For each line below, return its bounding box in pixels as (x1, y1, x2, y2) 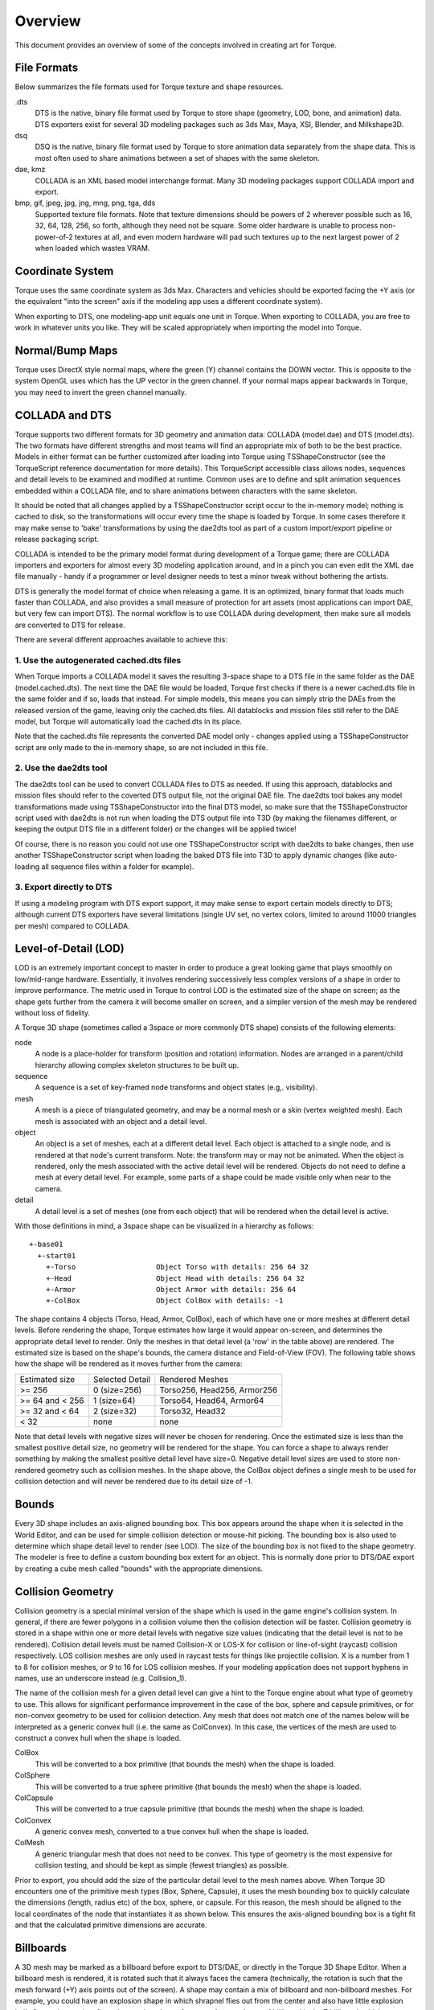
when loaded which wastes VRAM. (35, 243, 150, 252)
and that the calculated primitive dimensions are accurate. (14, 1920, 207, 1930)
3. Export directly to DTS (14, 881, 113, 892)
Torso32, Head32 (159, 1405, 226, 1417)
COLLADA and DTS (14, 408, 112, 422)
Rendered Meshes (159, 1373, 229, 1384)
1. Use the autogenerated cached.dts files (14, 655, 182, 666)
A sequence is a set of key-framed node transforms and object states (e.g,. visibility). (35, 1082, 317, 1093)
